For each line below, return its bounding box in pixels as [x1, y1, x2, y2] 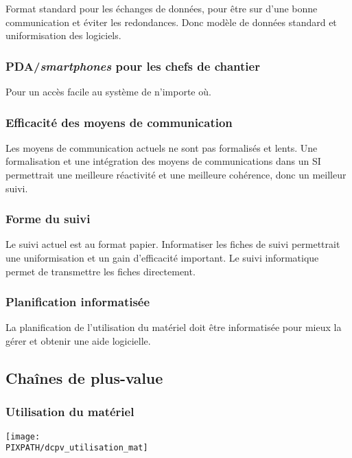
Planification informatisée [5, 293, 150, 310]
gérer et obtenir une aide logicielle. [5, 334, 151, 347]
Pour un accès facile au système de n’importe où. [5, 84, 211, 98]
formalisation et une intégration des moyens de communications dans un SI [5, 154, 321, 168]
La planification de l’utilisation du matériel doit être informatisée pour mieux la [5, 320, 342, 334]
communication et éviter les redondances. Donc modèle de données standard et [5, 14, 337, 29]
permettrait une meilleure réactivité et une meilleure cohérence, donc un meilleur [5, 168, 347, 181]
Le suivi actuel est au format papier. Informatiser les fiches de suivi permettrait [5, 237, 340, 251]
